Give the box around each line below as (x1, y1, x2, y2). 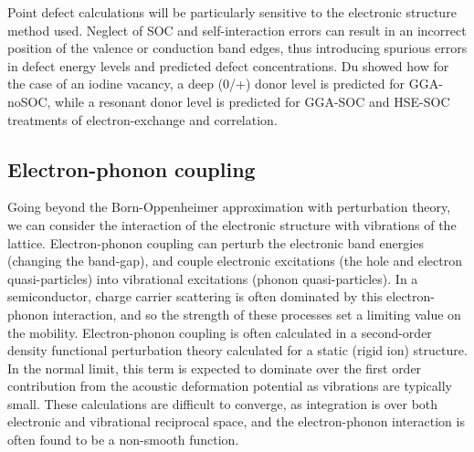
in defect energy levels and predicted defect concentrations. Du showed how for (7, 56, 449, 75)
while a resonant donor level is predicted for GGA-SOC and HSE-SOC (55, 91, 450, 110)
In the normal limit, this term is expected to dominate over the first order (7, 358, 422, 377)
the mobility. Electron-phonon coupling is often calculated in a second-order (7, 322, 432, 342)
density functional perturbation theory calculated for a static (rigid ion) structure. (7, 341, 468, 360)
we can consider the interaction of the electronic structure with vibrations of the (7, 215, 457, 234)
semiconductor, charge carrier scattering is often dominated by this (7, 287, 383, 306)
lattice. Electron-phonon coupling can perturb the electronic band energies (7, 233, 424, 252)
